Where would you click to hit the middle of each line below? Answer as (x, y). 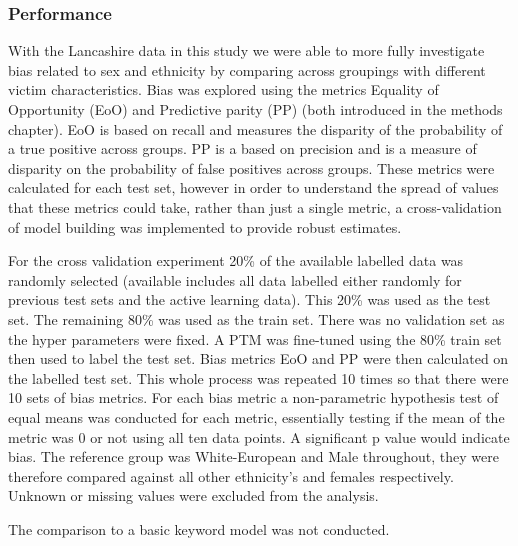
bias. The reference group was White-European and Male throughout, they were (253, 456)
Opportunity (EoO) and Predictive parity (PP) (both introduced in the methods (255, 109)
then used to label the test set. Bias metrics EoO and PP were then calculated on (258, 358)
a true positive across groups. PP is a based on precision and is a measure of (242, 148)
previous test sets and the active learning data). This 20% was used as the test (249, 299)
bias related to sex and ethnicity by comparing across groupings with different (247, 69)
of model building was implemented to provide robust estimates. (205, 226)
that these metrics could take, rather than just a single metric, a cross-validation (255, 206)
